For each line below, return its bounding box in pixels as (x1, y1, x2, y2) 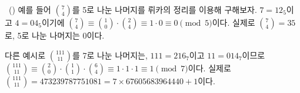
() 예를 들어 (8, 4, 51, 15)
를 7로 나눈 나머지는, (72, 49, 148, 61)
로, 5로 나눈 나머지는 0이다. (5, 29, 105, 41)
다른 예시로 (5, 49, 46, 61)
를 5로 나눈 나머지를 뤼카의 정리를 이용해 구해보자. (72, 4, 257, 15)
